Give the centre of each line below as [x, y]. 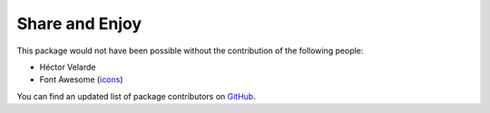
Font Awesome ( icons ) [81, 80]
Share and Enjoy [79, 24]
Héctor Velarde [68, 67]
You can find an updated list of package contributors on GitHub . [136, 96]
